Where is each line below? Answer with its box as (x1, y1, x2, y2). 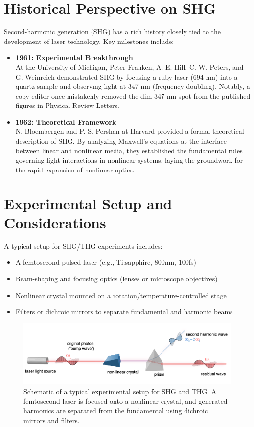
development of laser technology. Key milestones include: (4, 36, 174, 46)
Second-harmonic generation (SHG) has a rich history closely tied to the (4, 26, 221, 37)
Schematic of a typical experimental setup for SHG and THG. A (23, 386, 217, 396)
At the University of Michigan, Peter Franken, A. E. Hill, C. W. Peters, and (15, 62, 244, 72)
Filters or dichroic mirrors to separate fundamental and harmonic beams (15, 306, 233, 317)
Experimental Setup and (4, 193, 172, 213)
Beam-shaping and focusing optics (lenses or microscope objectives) (15, 273, 218, 283)
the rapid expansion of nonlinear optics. (15, 164, 135, 174)
